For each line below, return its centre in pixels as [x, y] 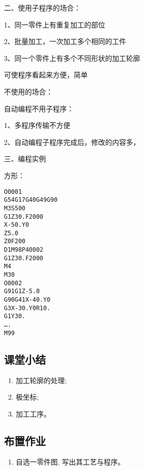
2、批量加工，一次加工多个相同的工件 [65, 41]
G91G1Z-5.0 [22, 291]
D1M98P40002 [24, 250]
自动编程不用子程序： [39, 108]
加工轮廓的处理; [41, 380]
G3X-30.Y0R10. [27, 308]
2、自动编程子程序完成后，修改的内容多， [72, 142]
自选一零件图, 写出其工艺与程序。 [70, 461]
